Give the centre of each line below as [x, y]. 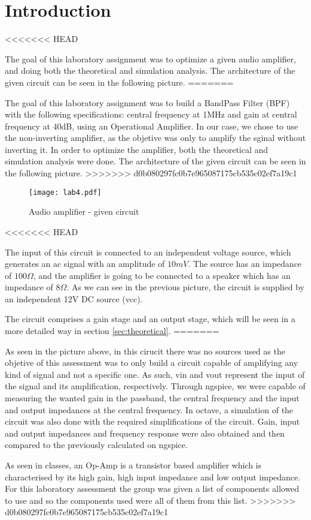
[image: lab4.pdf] [65, 192]
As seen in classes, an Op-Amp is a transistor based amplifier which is [133, 465]
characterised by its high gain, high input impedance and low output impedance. [153, 477]
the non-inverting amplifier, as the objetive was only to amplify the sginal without [155, 138]
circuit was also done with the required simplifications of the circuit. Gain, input [153, 421]
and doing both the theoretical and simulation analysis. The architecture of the [150, 70]
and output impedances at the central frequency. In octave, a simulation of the [149, 409]
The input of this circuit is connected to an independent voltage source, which [148, 252]
